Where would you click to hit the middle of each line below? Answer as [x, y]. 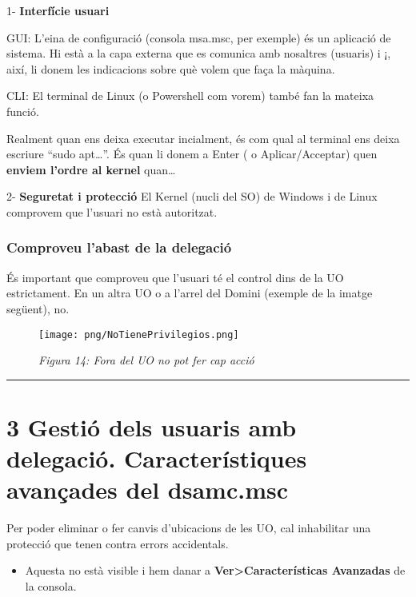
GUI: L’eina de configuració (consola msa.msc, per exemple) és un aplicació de [199, 37]
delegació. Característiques [157, 458]
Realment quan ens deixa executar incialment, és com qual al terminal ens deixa [203, 138]
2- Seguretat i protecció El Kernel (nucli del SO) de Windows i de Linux [192, 196]
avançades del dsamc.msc [148, 490]
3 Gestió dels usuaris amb [152, 426]
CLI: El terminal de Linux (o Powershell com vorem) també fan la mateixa [190, 96]
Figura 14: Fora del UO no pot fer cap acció [146, 360]
